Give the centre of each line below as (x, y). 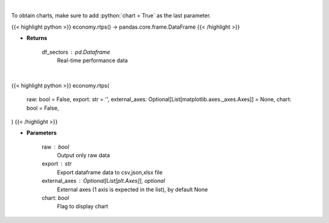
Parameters (42, 133)
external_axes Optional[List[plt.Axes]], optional (104, 181)
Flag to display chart (83, 207)
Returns (37, 38)
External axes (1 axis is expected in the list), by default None (133, 189)
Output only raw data (83, 155)
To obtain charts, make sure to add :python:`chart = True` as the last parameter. (111, 16)
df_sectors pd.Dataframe (76, 52)
